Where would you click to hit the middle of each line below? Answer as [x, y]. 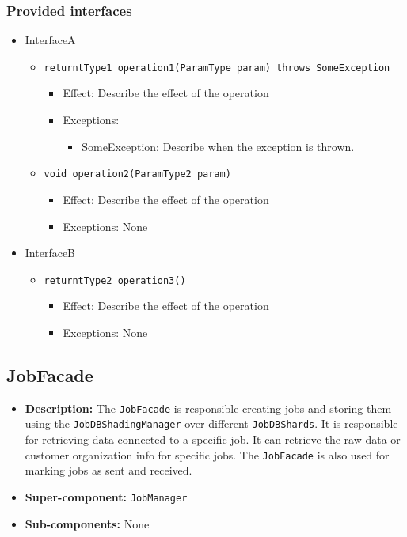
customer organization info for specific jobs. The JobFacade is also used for [207, 454]
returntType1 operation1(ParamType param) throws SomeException [217, 68]
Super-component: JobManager [106, 496]
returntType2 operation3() [115, 280]
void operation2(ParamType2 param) [137, 174]
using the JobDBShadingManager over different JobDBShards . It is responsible [211, 424]
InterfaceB [50, 253]
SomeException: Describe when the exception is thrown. [218, 146]
